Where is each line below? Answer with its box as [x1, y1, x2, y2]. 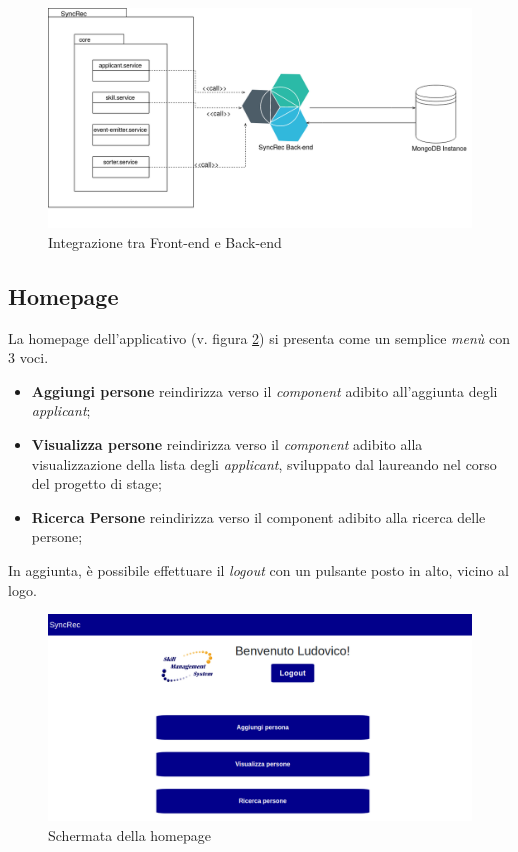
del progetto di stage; [31, 473, 162, 494]
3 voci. [8, 347, 49, 368]
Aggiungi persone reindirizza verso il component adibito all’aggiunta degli [31, 380, 498, 401]
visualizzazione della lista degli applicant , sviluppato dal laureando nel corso [31, 453, 497, 474]
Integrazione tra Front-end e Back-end [48, 231, 282, 252]
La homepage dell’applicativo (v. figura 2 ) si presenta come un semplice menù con [8, 327, 510, 348]
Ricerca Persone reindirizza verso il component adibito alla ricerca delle [31, 506, 486, 527]
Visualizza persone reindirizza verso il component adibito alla [31, 434, 423, 455]
